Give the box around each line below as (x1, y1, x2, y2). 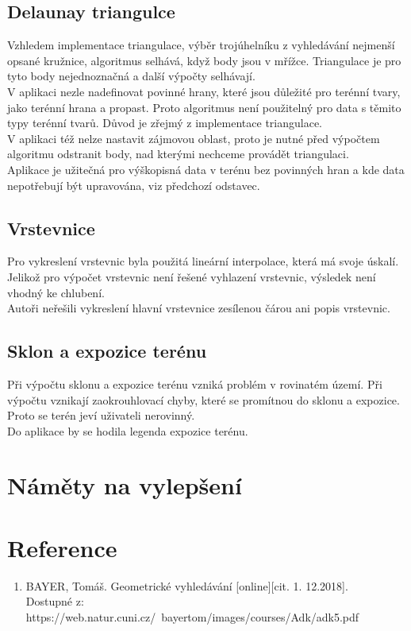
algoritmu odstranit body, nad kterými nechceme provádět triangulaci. (7, 145, 349, 162)
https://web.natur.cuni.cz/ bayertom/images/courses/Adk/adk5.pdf (25, 608, 359, 625)
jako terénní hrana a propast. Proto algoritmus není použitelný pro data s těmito (7, 99, 401, 115)
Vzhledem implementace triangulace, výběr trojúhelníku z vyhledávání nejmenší (7, 37, 395, 53)
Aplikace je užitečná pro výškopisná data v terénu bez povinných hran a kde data (7, 161, 405, 177)
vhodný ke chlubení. (7, 284, 105, 300)
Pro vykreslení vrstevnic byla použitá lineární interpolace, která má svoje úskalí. (7, 253, 399, 269)
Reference (7, 531, 117, 563)
